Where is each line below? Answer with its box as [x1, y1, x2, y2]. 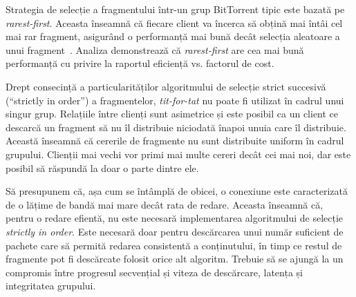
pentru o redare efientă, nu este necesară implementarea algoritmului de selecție [6, 211, 344, 225]
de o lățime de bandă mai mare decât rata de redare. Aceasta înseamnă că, [6, 197, 324, 211]
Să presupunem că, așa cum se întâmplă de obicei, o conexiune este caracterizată [6, 184, 348, 198]
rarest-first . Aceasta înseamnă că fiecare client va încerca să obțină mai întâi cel [6, 15, 343, 30]
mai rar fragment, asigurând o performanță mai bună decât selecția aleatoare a [6, 29, 340, 44]
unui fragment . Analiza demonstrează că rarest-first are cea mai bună [6, 42, 304, 57]
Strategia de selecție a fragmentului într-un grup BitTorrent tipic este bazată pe [6, 2, 345, 16]
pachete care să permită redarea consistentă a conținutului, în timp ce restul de [6, 238, 342, 252]
